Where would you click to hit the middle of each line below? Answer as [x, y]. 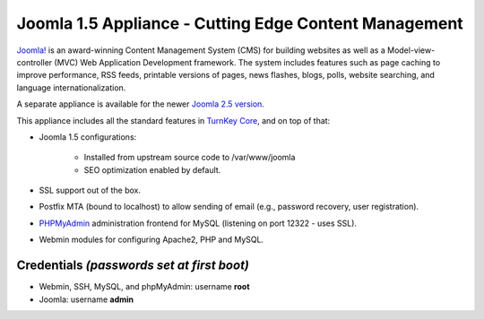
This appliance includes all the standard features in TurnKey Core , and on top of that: [173, 120]
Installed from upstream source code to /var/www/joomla [190, 158]
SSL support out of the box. [90, 190]
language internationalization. [71, 87]
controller [35, 62]
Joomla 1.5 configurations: [88, 137]
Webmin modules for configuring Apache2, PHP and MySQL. [151, 240]
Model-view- [411, 50]
